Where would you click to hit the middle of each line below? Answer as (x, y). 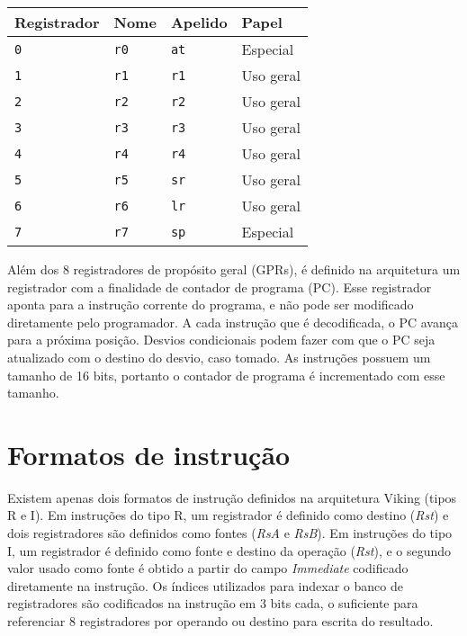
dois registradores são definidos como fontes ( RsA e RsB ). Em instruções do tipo (230, 533)
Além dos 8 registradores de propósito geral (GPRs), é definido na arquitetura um (234, 269)
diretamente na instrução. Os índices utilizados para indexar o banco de (205, 585)
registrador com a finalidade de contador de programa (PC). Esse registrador (220, 287)
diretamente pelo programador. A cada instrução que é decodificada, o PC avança (233, 322)
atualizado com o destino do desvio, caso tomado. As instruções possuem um (219, 357)
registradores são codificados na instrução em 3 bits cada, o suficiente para (213, 603)
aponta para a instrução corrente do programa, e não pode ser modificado (211, 305)
